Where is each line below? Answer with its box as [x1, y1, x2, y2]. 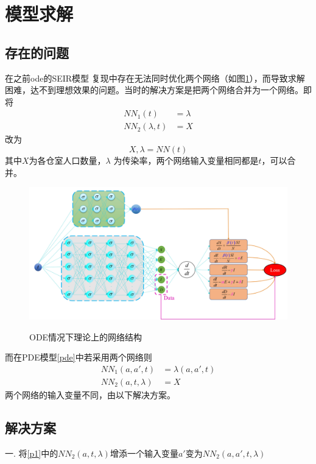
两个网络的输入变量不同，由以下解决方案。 [5, 388, 175, 401]
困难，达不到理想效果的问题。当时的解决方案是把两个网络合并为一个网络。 [5, 83, 303, 96]
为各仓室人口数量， [29, 154, 106, 167]
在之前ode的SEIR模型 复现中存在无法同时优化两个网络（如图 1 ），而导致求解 [5, 71, 305, 84]
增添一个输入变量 [110, 446, 178, 459]
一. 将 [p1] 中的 [5, 446, 58, 459]
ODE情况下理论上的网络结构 [29, 330, 142, 343]
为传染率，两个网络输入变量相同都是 [113, 154, 259, 167]
